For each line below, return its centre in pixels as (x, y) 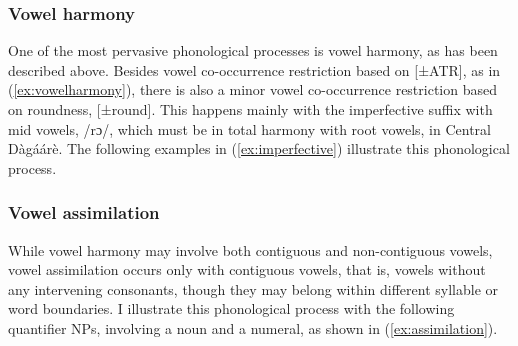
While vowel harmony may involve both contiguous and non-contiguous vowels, (250, 249)
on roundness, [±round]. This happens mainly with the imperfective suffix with (250, 109)
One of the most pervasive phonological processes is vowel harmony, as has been (253, 50)
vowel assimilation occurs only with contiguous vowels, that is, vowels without (247, 269)
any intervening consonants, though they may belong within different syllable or (253, 288)
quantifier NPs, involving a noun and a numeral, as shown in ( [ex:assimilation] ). (253, 327)
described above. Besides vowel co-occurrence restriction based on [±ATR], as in (254, 69)
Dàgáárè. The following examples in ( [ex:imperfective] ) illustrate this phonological (259, 148)
